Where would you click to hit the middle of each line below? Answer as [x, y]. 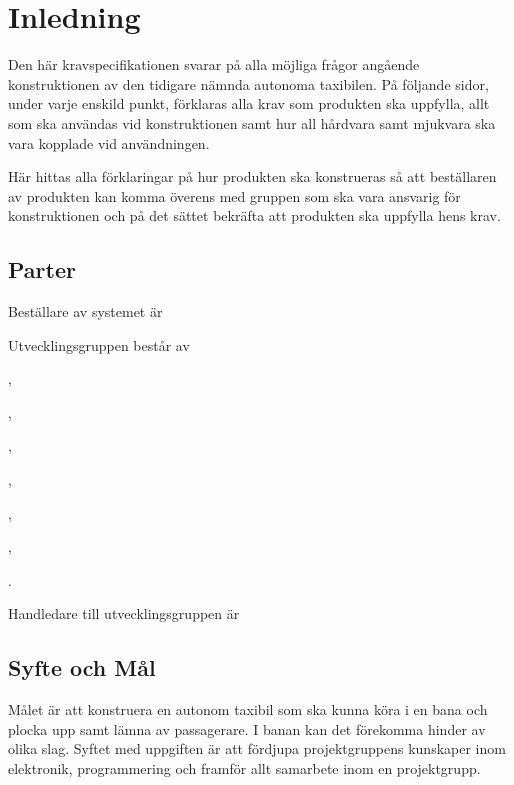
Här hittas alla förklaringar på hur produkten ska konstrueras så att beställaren [252, 176]
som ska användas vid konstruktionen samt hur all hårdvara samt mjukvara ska [252, 122]
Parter [42, 269]
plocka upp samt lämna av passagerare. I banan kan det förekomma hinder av [247, 728]
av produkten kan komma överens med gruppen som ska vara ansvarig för [234, 195]
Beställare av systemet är [85, 311]
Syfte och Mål [82, 667]
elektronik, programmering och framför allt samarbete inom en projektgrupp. [244, 768]
